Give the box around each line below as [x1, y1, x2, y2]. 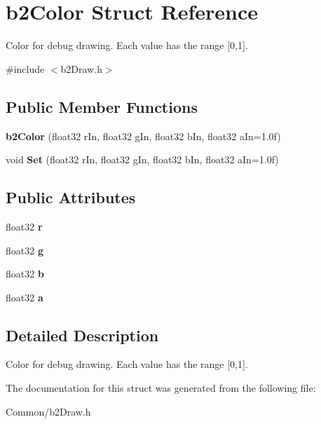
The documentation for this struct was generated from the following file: [6, 381, 316, 395]
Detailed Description [6, 324, 159, 346]
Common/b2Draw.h [6, 404, 91, 418]
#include [6, 61, 45, 76]
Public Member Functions [6, 95, 198, 117]
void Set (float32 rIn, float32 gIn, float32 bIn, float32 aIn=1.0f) [6, 152, 279, 167]
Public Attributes [6, 186, 136, 208]
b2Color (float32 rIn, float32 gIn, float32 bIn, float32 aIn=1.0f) [6, 128, 281, 143]
